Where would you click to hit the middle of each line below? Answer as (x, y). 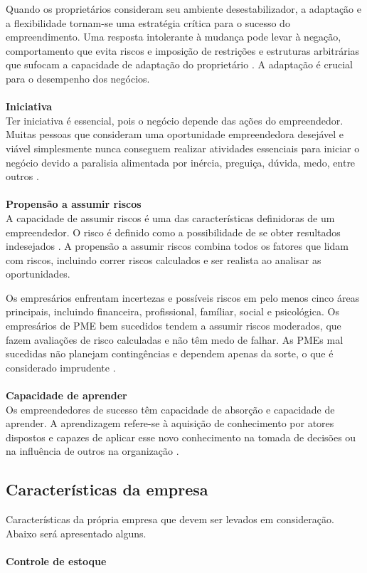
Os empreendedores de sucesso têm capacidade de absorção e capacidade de (170, 409)
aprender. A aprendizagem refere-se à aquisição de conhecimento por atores (170, 423)
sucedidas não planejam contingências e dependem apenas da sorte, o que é (170, 353)
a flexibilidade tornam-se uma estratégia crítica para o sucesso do (148, 22)
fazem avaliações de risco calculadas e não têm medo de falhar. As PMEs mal (175, 339)
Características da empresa (107, 489)
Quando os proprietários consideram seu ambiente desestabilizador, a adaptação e (183, 9)
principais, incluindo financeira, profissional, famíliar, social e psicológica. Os (172, 311)
